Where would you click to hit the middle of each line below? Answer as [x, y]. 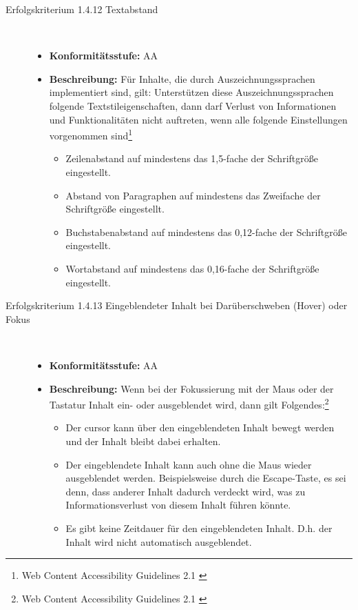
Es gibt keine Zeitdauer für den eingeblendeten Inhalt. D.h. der [199, 528]
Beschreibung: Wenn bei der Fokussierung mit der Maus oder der [191, 388]
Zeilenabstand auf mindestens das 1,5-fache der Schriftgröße [192, 158]
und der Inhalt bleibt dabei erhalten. [143, 441]
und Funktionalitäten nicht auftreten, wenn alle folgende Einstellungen [198, 119]
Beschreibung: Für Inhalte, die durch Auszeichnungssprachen [182, 78]
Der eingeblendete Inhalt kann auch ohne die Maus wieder [189, 464]
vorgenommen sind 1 [91, 134]
